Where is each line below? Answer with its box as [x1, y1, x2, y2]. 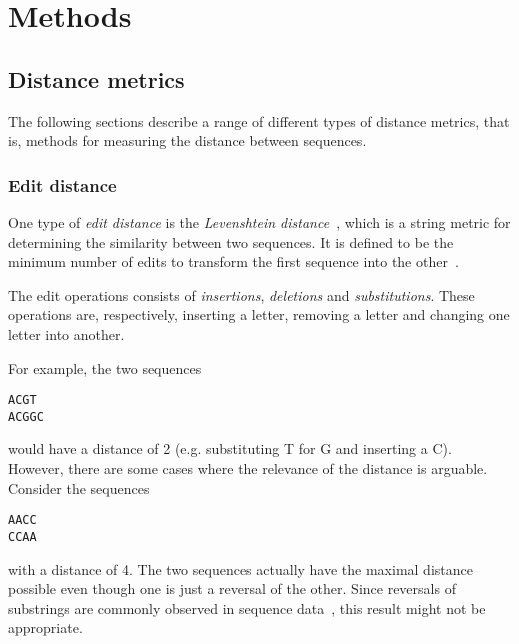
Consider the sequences [8, 477, 150, 498]
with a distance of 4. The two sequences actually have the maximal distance [8, 558, 473, 579]
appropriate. [8, 617, 83, 638]
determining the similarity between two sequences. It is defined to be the [8, 231, 454, 252]
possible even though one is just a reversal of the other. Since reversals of [8, 578, 456, 599]
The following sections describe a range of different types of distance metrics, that [8, 110, 510, 131]
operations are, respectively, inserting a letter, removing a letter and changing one [8, 304, 510, 325]
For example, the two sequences [8, 357, 202, 378]
